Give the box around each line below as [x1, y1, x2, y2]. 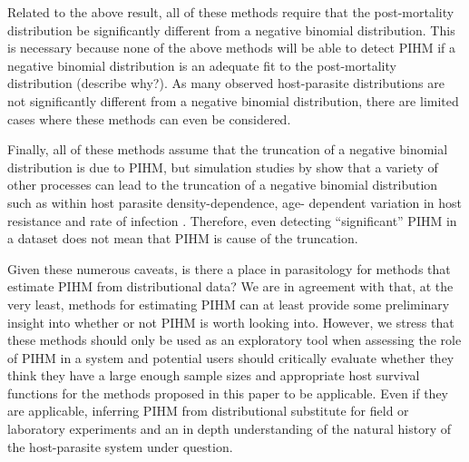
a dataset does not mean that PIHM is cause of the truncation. [7, 229, 358, 248]
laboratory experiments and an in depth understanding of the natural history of [7, 419, 452, 438]
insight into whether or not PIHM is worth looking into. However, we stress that [7, 312, 454, 331]
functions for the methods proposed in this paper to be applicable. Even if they [7, 383, 449, 402]
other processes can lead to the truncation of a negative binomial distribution [7, 175, 438, 194]
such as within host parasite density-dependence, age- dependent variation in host [7, 192, 463, 211]
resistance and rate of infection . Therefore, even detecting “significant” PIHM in [7, 211, 457, 230]
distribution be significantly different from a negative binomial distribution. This [7, 20, 455, 39]
